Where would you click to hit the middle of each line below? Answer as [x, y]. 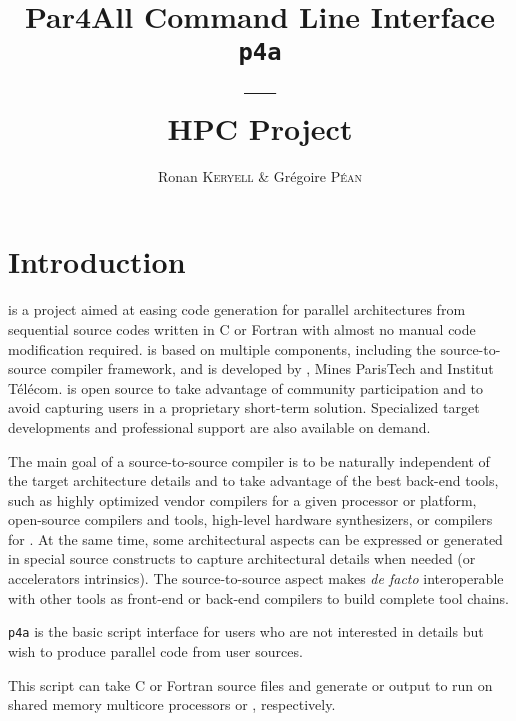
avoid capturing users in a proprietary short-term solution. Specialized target [244, 407]
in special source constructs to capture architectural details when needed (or [242, 558]
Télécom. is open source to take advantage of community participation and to [246, 387]
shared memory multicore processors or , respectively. [172, 704]
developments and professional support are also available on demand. [219, 426]
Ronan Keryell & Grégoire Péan [260, 175]
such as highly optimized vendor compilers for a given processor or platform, [242, 499]
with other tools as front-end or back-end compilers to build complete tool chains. [258, 597]
